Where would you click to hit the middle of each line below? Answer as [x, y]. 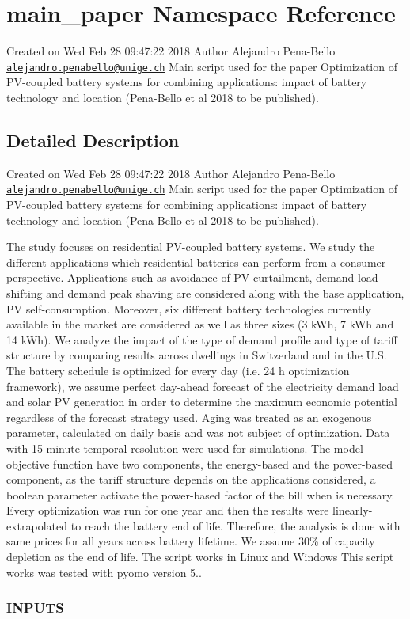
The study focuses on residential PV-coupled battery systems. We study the [191, 247]
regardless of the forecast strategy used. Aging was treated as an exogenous [189, 417]
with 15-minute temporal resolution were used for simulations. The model [185, 448]
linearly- [353, 510]
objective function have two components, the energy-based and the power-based [199, 463]
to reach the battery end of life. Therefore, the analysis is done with [235, 525]
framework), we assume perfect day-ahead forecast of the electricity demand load [203, 386]
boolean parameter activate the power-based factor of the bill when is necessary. [201, 494]
